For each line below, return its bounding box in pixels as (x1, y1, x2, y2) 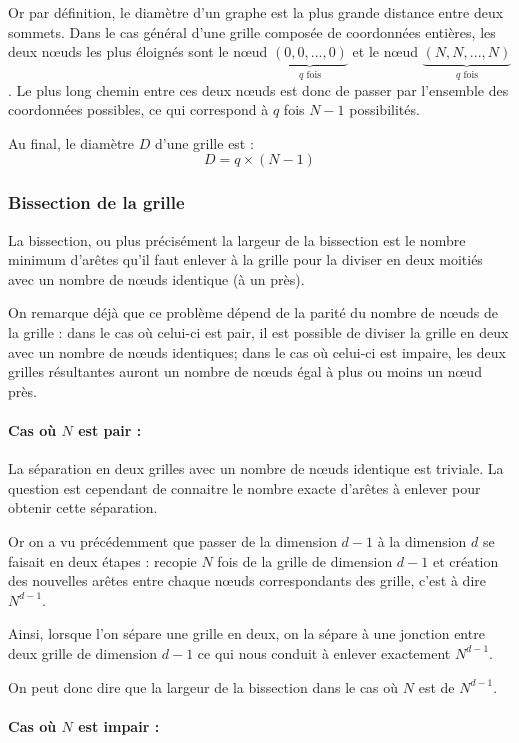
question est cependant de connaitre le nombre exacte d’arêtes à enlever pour (8, 477, 481, 498)
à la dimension (377, 530, 467, 551)
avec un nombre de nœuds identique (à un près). (8, 268, 305, 289)
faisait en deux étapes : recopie (8, 550, 197, 571)
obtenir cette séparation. (8, 497, 158, 518)
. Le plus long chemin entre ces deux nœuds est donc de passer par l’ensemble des (8, 79, 509, 100)
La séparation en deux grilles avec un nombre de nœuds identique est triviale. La (8, 458, 504, 479)
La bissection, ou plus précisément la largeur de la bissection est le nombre (8, 229, 466, 250)
